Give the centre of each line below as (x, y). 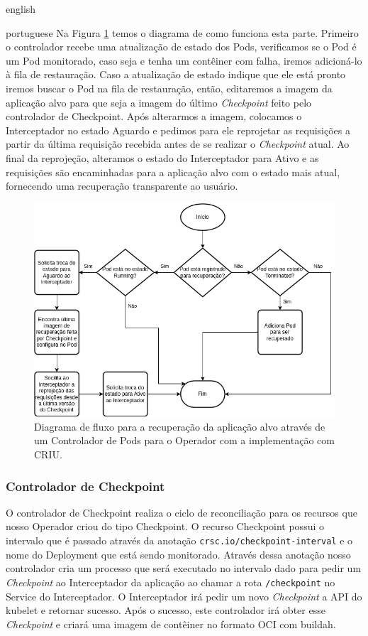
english (21, 9)
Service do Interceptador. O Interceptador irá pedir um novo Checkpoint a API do (184, 596)
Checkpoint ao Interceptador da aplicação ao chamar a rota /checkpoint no (171, 582)
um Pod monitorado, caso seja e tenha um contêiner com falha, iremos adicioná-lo (184, 60)
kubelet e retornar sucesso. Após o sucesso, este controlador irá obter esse (166, 610)
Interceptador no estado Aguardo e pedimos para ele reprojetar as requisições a (178, 130)
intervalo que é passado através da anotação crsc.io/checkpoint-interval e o (179, 540)
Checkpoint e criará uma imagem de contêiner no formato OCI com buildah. (171, 624)
